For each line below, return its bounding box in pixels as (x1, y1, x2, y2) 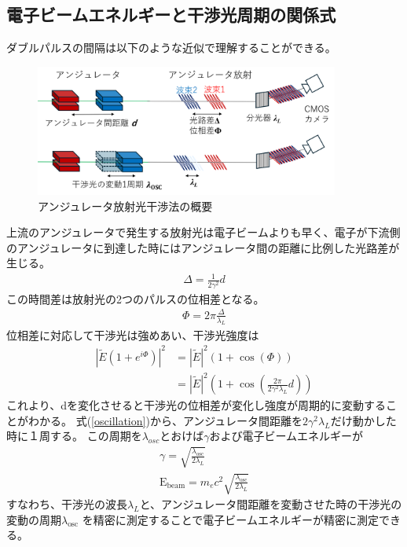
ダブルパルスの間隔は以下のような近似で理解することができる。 (6, 39, 336, 56)
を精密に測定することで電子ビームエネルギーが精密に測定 (82, 511, 379, 527)
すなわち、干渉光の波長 (6, 496, 127, 512)
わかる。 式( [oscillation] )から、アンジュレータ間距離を (27, 412, 303, 428)
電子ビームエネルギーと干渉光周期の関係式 (6, 2, 336, 27)
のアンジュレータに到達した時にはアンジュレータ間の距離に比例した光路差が (6, 239, 400, 255)
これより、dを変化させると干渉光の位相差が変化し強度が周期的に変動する (6, 397, 386, 413)
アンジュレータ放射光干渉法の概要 (38, 197, 213, 214)
